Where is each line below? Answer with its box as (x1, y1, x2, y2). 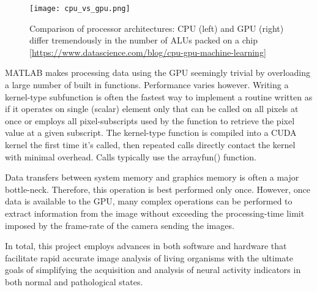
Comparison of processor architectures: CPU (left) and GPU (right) (29, 21, 284, 34)
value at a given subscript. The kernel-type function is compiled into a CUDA (5, 126, 297, 139)
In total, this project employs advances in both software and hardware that (5, 239, 287, 252)
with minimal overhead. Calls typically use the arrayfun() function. (5, 150, 256, 163)
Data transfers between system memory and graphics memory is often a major (5, 171, 299, 184)
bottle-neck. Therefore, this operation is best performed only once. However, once (5, 182, 310, 195)
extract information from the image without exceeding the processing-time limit (5, 206, 305, 219)
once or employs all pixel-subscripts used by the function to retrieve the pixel (5, 114, 295, 127)
